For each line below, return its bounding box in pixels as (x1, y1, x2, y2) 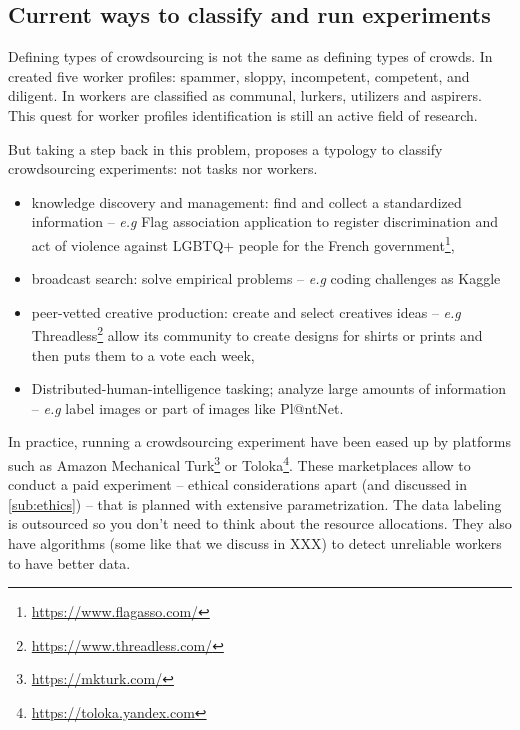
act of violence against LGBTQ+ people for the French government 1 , (31, 231, 455, 255)
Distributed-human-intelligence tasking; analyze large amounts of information (31, 378, 507, 399)
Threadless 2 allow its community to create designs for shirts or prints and (31, 322, 483, 346)
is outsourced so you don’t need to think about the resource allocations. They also (8, 513, 512, 534)
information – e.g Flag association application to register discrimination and (31, 211, 499, 232)
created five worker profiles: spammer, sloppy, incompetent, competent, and (8, 65, 470, 86)
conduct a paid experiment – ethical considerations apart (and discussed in (8, 474, 468, 495)
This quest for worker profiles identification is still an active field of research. (8, 104, 478, 125)
